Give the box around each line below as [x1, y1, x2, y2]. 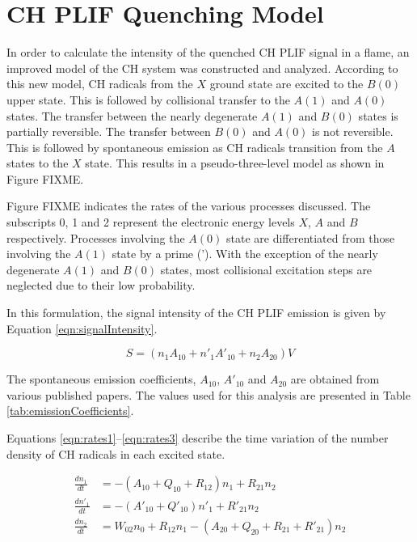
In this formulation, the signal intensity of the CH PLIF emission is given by [6, 304, 386, 321]
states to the [6, 155, 69, 171]
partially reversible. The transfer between [6, 123, 211, 140]
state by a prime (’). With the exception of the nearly [112, 245, 378, 262]
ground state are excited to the [209, 75, 364, 92]
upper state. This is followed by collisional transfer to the [6, 91, 290, 108]
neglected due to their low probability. [6, 277, 196, 294]
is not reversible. [312, 123, 394, 140]
